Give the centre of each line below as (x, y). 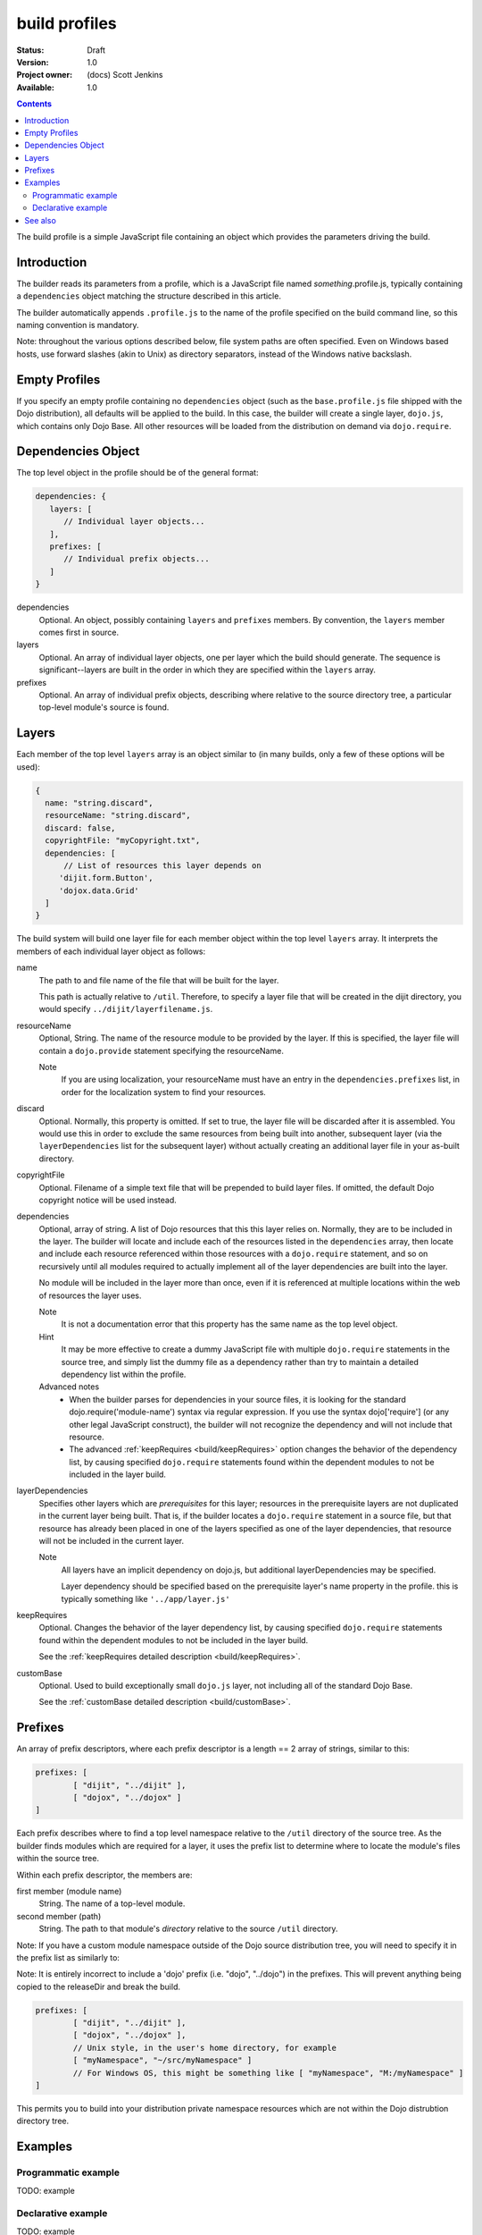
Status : (30, 50)
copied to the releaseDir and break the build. (98, 1986)
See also (41, 220)
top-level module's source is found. (104, 707)
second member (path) (59, 1916)
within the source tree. (58, 1859)
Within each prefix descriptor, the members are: (104, 1875)
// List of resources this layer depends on (163, 865)
